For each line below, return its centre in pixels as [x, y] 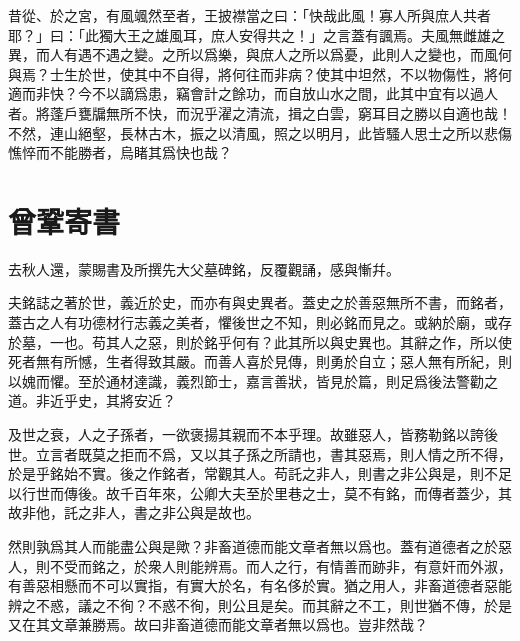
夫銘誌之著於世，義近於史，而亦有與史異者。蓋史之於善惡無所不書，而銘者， [260, 302]
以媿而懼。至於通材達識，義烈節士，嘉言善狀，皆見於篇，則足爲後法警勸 [246, 380]
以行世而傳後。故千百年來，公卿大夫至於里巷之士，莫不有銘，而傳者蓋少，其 [260, 492]
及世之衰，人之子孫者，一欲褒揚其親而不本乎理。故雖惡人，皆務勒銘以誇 [246, 434]
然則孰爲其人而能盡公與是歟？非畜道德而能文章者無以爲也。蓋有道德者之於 [253, 546]
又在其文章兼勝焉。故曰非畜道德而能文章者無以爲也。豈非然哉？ [218, 624]
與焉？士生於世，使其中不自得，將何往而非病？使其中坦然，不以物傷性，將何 [260, 73]
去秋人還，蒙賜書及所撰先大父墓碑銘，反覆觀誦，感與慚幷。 [204, 268]
